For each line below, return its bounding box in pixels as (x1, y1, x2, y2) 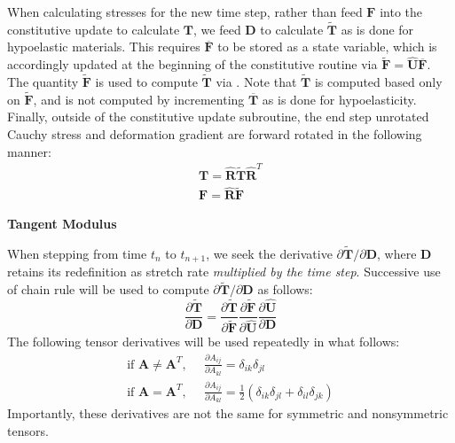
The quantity (7, 73, 79, 91)
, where (377, 245, 417, 263)
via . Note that (216, 73, 297, 91)
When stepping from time (7, 245, 147, 263)
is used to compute (95, 73, 198, 91)
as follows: (257, 280, 313, 299)
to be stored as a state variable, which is (217, 37, 437, 56)
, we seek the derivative (206, 245, 333, 263)
